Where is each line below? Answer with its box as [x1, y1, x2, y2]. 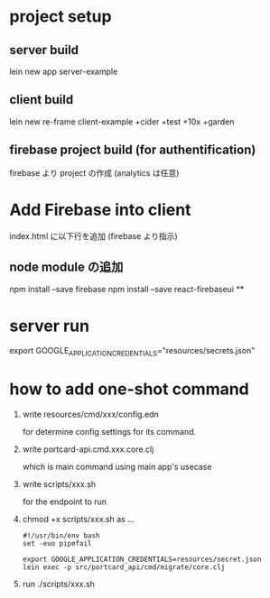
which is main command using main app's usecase [22, 462, 212, 473]
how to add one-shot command [9, 379, 250, 400]
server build [9, 42, 79, 58]
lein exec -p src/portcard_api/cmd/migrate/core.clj [22, 563, 226, 572]
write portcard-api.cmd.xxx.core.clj [22, 444, 154, 455]
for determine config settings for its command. [22, 427, 197, 437]
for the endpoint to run [22, 496, 107, 507]
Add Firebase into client [9, 199, 191, 220]
